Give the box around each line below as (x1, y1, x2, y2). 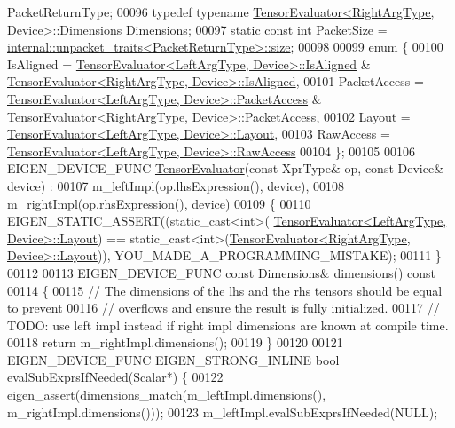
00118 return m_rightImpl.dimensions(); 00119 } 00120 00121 (7, 333, 343, 352)
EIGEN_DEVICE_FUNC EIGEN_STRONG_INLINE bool (7, 350, 340, 369)
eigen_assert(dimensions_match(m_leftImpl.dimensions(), (7, 385, 326, 404)
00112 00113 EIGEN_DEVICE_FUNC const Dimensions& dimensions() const (7, 263, 435, 281)
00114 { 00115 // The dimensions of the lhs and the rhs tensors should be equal (7, 281, 443, 299)
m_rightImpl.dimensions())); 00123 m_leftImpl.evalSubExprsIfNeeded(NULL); (7, 402, 438, 421)
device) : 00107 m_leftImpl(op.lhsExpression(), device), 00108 (7, 176, 345, 194)
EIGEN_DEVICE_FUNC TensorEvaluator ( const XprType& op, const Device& (7, 159, 444, 178)
